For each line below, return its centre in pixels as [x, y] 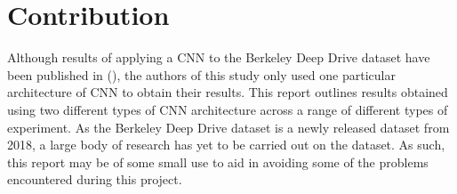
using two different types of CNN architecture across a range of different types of [228, 109]
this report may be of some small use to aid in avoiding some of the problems [218, 162]
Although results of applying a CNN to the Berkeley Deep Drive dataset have [219, 57]
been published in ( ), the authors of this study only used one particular [201, 74]
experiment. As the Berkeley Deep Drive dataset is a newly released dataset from [228, 127]
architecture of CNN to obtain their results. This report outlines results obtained [228, 92]
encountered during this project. [95, 179]
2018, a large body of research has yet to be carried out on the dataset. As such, [226, 145]
